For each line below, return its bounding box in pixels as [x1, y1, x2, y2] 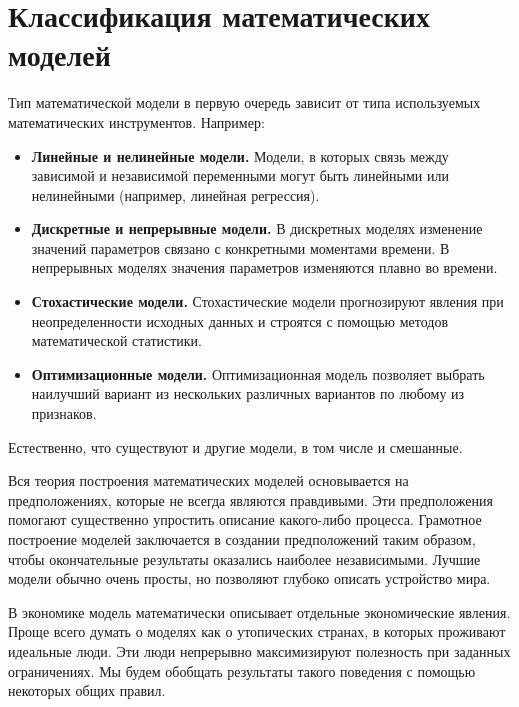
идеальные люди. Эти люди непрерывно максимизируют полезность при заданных [8, 640, 511, 661]
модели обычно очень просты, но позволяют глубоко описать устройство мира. [8, 568, 491, 589]
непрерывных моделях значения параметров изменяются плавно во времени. [31, 257, 498, 278]
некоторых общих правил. [8, 680, 166, 701]
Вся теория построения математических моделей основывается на [8, 470, 409, 491]
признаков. [31, 403, 97, 424]
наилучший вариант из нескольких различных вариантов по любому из [31, 383, 465, 404]
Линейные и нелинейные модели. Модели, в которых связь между [31, 145, 449, 166]
